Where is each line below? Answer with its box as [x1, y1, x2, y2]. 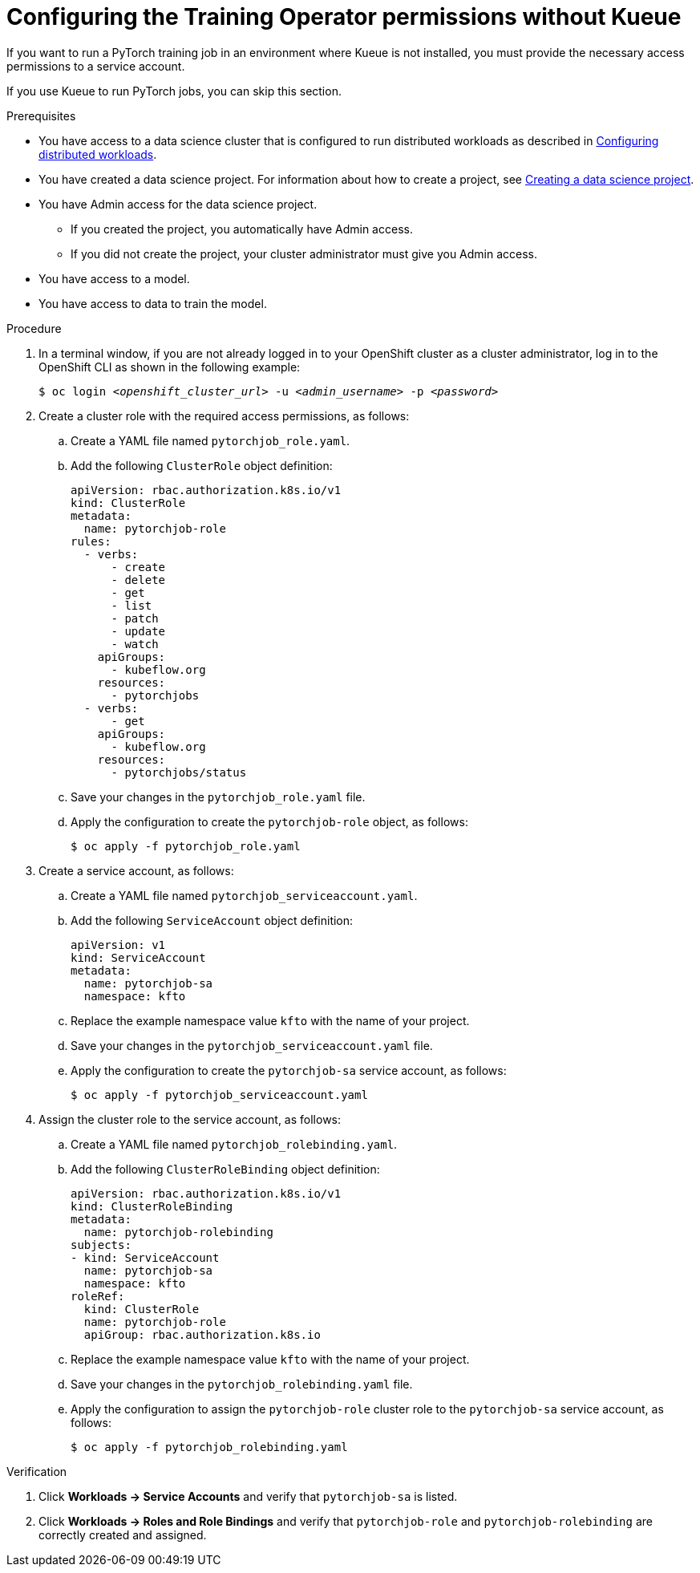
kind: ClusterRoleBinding [71, 1199, 233, 1213]
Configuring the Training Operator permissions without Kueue [6, 3, 682, 30]
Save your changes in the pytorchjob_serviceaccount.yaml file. [71, 1038, 433, 1052]
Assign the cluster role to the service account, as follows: [38, 1112, 342, 1126]
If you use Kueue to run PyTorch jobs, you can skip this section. [6, 83, 342, 98]
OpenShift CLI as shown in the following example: [38, 359, 301, 374]
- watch [111, 637, 159, 651]
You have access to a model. [38, 271, 190, 286]
